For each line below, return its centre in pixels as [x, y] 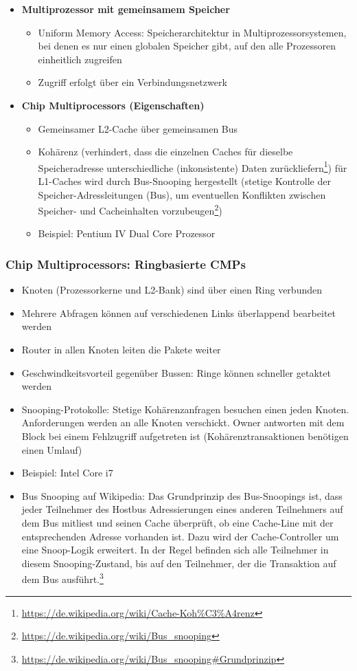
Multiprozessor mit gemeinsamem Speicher [126, 9]
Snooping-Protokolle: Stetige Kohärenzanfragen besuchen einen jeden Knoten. [185, 409]
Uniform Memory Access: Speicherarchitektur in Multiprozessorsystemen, [192, 32]
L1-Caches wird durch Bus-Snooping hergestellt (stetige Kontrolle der [184, 181]
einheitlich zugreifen [80, 59]
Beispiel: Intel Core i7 [67, 473]
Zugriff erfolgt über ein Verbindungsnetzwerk [133, 82]
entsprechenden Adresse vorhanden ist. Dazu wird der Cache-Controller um [180, 536]
